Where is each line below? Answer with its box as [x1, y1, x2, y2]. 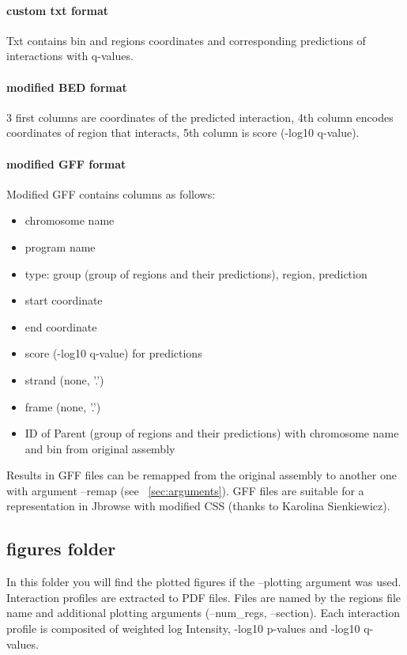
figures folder [6, 536, 116, 561]
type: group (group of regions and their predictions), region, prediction [24, 265, 367, 282]
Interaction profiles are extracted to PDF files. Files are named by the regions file [6, 589, 401, 605]
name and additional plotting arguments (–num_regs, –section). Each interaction [6, 604, 400, 621]
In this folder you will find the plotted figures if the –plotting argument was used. [6, 574, 401, 590]
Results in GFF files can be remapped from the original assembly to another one [6, 467, 397, 483]
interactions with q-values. [6, 47, 134, 64]
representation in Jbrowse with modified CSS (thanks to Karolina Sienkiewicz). [6, 498, 390, 514]
